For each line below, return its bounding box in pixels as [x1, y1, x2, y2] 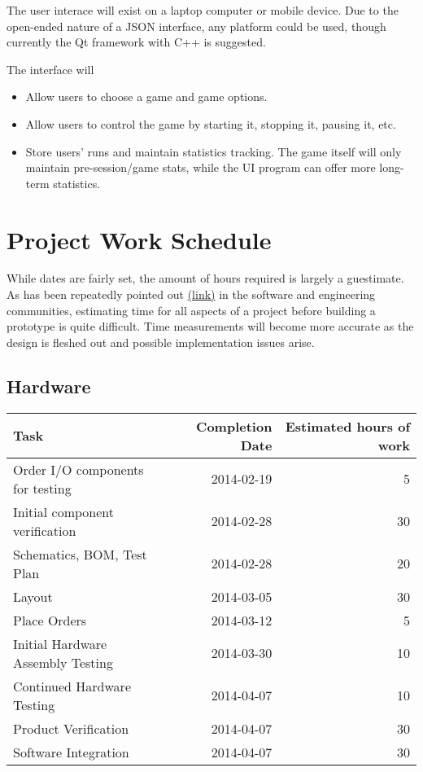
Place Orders [13, 610, 87, 629]
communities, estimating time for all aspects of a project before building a [7, 301, 376, 318]
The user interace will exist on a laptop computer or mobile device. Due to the [7, 2, 399, 18]
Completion [196, 416, 273, 436]
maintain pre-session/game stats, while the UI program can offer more [25, 159, 376, 176]
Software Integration [13, 742, 129, 761]
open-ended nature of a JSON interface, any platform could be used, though [7, 17, 386, 34]
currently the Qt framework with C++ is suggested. [7, 33, 266, 50]
